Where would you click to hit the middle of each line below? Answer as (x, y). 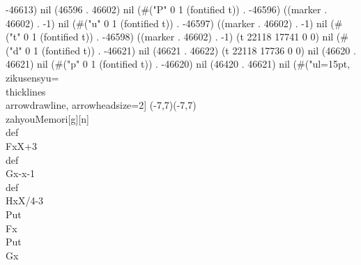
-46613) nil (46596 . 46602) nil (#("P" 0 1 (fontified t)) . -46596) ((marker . (167, 9)
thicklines (26, 91)
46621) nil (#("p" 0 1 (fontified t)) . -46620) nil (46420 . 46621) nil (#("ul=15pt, (178, 64)
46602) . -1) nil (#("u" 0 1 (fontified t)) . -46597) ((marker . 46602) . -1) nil (167, 23)
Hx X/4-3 (25, 200)
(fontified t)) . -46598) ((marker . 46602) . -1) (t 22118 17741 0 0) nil (187, 37)
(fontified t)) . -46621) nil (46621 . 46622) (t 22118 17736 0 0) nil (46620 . (199, 50)
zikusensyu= (32, 77)
